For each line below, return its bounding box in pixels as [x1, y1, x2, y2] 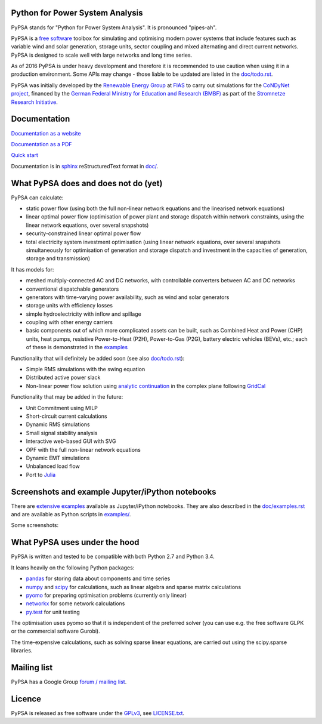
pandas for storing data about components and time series [26, 575, 171, 582]
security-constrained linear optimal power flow [26, 230, 141, 237]
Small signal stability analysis [26, 429, 98, 436]
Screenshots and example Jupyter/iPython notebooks [11, 486, 216, 497]
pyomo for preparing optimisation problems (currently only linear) [26, 591, 187, 599]
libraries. [11, 647, 33, 654]
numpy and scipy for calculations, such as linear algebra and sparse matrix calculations [26, 583, 241, 590]
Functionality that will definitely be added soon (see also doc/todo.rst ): [11, 355, 185, 362]
